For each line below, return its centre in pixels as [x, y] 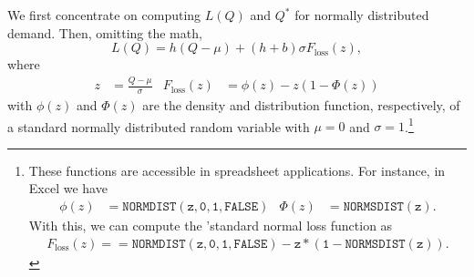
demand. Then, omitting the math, [105, 32]
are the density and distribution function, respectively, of [301, 104]
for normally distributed [362, 15]
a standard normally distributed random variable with [159, 126]
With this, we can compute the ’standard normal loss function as [211, 226]
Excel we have [68, 188]
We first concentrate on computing [104, 15]
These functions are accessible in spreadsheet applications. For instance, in [237, 170]
